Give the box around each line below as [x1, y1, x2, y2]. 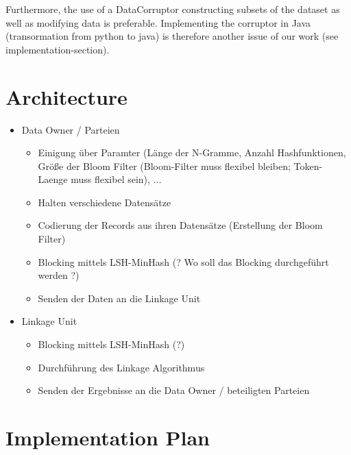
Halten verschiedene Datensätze [38, 195, 171, 209]
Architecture [5, 82, 128, 110]
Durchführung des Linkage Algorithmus [38, 360, 205, 374]
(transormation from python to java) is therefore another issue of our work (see [5, 29, 339, 43]
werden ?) [38, 268, 80, 282]
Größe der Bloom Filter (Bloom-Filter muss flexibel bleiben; [38, 158, 291, 173]
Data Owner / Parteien [21, 122, 120, 136]
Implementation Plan [5, 423, 210, 451]
